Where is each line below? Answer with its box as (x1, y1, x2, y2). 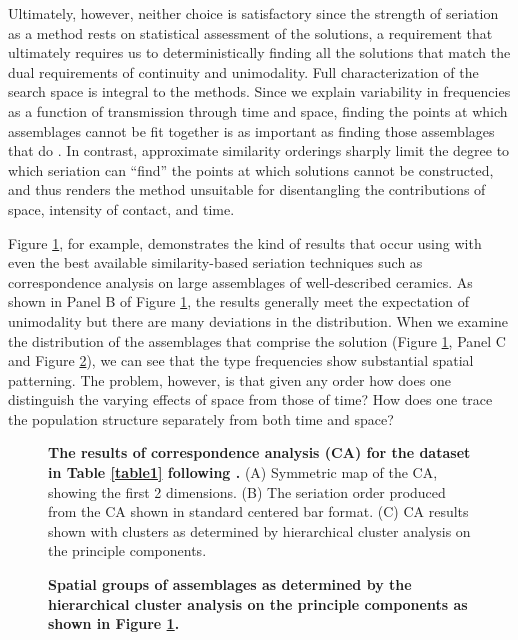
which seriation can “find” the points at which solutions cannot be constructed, (8, 159, 494, 180)
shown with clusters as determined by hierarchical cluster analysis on (48, 520, 471, 541)
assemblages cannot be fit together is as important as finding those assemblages (8, 120, 495, 141)
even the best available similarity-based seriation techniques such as (8, 252, 423, 273)
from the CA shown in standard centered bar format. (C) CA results (48, 501, 469, 522)
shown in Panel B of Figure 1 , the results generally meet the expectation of (8, 291, 469, 312)
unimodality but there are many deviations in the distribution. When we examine (8, 310, 509, 331)
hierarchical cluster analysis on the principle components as (48, 593, 468, 614)
